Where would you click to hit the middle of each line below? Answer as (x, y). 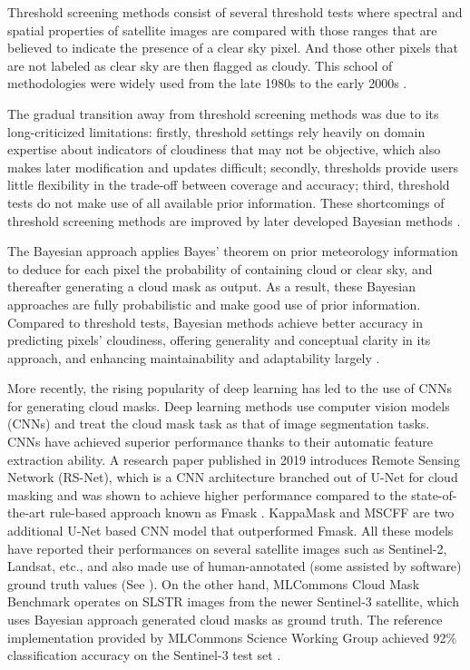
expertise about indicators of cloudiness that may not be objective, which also (224, 149)
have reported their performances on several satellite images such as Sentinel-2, (227, 548)
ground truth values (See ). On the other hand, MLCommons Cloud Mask (214, 583)
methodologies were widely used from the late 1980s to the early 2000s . (207, 83)
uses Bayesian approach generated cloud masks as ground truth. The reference (225, 619)
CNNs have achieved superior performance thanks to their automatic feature (220, 442)
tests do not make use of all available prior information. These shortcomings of (226, 202)
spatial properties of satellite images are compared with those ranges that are (222, 30)
